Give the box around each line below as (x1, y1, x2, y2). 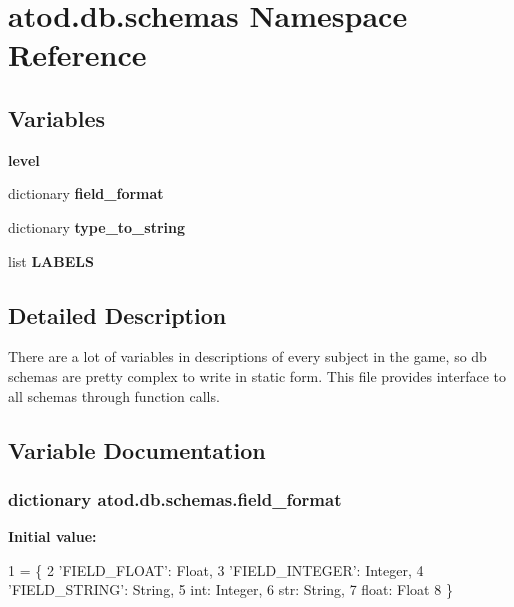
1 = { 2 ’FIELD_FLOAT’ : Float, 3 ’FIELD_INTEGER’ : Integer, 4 (8, 559, 424, 580)
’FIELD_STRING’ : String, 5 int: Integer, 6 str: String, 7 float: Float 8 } (8, 579, 453, 600)
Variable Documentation (8, 434, 266, 465)
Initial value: (8, 526, 97, 547)
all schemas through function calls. (8, 385, 220, 406)
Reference (8, 34, 147, 75)
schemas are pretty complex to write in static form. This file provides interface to (8, 365, 506, 386)
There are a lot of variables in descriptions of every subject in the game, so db (8, 346, 487, 367)
